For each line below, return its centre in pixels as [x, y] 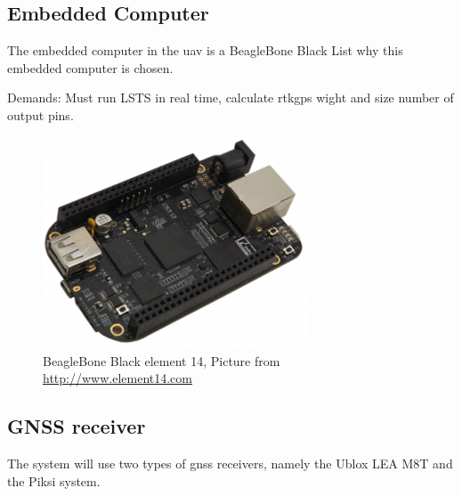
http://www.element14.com [118, 378]
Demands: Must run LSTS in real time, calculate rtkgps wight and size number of [231, 98]
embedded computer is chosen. [90, 67]
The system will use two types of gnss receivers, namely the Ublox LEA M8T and [230, 463]
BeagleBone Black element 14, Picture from [162, 360]
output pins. [41, 114]
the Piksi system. [54, 480]
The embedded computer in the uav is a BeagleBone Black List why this [205, 50]
